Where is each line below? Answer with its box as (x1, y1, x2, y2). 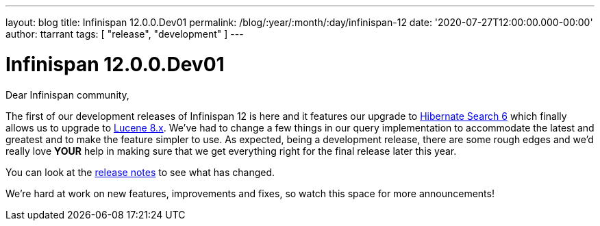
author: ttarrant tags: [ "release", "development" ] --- (5, 28, 244, 40)
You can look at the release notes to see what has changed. (5, 166, 275, 178)
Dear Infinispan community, (5, 88, 129, 101)
